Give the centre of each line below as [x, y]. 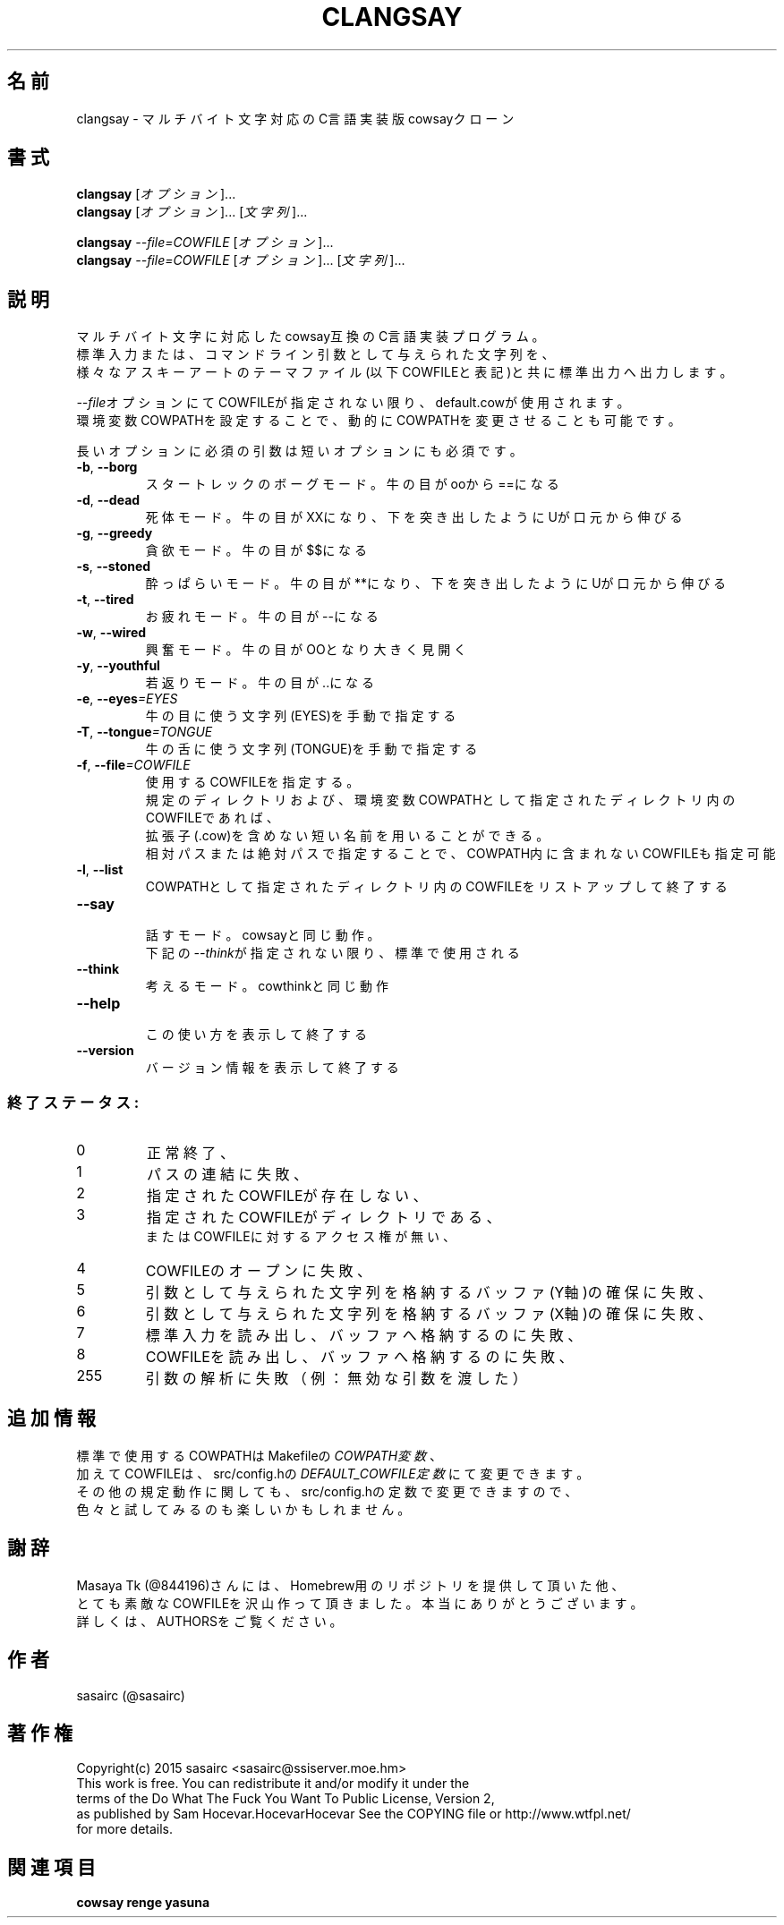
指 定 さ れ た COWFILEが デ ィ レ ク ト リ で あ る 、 [324, 1218]
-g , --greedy [115, 533]
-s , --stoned [114, 566]
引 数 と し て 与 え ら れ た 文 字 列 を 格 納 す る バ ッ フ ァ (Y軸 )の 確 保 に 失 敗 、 [429, 1293]
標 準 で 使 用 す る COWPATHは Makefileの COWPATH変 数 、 [259, 1455]
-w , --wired [111, 633]
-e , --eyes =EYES [127, 699]
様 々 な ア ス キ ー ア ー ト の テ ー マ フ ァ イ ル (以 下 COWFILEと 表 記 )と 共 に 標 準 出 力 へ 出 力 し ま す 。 [405, 372]
